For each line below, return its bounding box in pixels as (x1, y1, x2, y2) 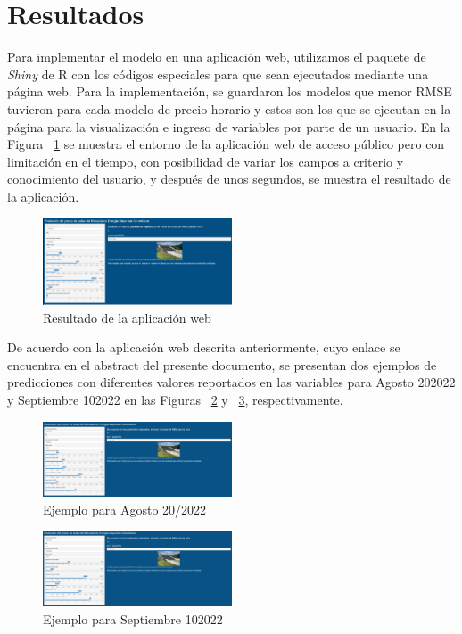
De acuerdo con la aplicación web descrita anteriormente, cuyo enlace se (7, 338, 400, 357)
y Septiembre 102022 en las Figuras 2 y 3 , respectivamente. (7, 391, 343, 409)
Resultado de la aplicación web (43, 308, 211, 326)
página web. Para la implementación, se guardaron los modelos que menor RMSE (7, 82, 452, 101)
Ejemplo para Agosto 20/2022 (43, 499, 207, 518)
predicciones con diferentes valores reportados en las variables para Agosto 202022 (7, 373, 456, 391)
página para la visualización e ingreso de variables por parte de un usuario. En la (7, 117, 450, 136)
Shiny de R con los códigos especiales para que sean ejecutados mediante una (7, 64, 429, 83)
